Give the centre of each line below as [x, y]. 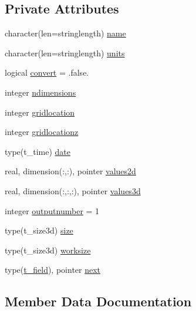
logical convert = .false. [47, 72]
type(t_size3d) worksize [48, 250]
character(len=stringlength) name [65, 33]
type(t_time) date [38, 151]
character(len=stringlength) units [65, 53]
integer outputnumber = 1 [52, 210]
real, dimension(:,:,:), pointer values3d [73, 190]
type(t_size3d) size [39, 230]
